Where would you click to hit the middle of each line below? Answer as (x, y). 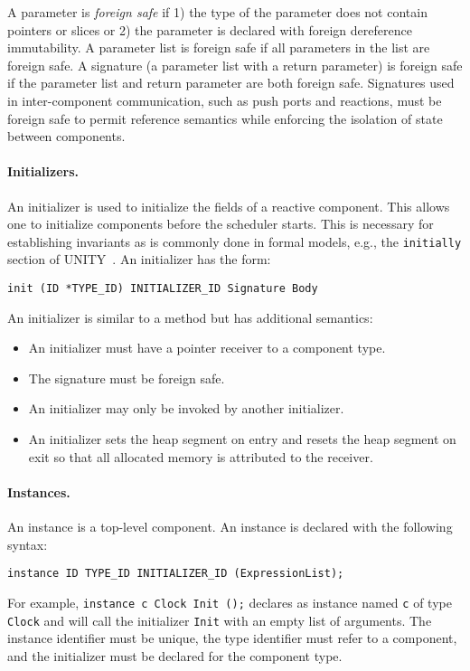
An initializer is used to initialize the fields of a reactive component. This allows (229, 206)
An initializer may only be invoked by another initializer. (186, 408)
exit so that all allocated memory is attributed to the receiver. (201, 456)
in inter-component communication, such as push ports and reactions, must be (225, 100)
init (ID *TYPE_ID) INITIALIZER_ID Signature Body (163, 288)
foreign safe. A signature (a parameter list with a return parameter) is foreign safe (235, 65)
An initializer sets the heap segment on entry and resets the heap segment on (242, 439)
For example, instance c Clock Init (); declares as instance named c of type (230, 602)
